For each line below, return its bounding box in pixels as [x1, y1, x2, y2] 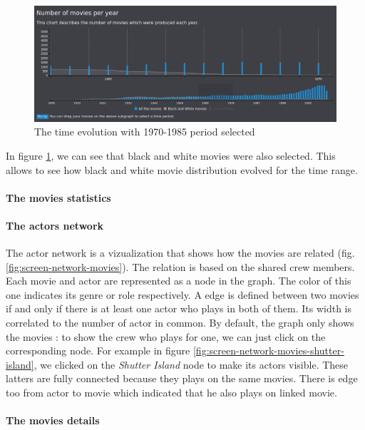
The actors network [6, 217, 104, 232]
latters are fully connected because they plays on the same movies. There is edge [6, 371, 358, 386]
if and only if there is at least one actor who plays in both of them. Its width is [6, 301, 352, 316]
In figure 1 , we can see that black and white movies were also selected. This [6, 148, 336, 163]
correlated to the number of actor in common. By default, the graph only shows [6, 315, 354, 330]
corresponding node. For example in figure [6, 343, 190, 358]
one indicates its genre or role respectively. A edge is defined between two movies [6, 287, 359, 302]
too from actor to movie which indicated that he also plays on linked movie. [6, 385, 337, 400]
